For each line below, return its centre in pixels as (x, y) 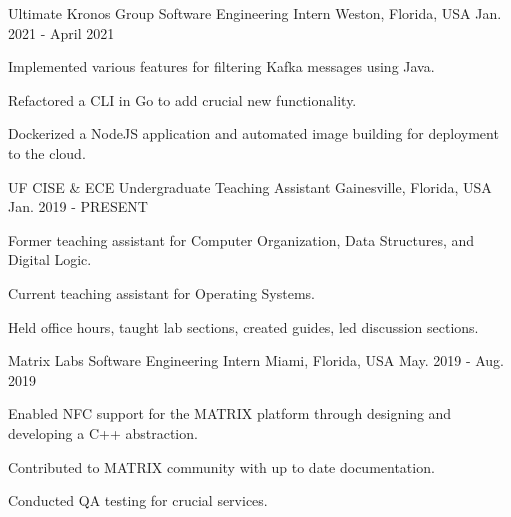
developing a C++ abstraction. (103, 432)
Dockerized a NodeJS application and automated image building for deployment (253, 133)
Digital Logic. (50, 259)
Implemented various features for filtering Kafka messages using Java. (221, 66)
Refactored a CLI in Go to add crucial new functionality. (182, 99)
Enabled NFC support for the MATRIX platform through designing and (230, 413)
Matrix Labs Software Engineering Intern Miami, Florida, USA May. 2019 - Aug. (256, 360)
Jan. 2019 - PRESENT (78, 206)
